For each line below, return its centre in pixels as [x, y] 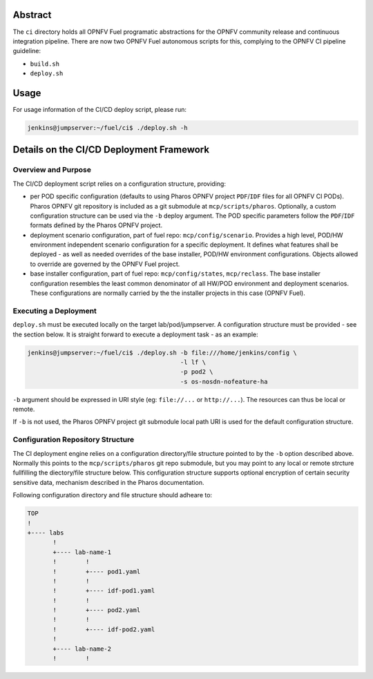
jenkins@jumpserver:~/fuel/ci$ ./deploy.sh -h [107, 127]
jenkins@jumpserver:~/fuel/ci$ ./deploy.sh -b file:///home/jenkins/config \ [162, 353]
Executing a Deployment [55, 311]
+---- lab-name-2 [82, 649]
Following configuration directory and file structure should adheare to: [113, 495]
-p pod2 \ [197, 372]
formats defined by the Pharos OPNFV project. [96, 225]
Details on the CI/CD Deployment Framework [111, 150]
